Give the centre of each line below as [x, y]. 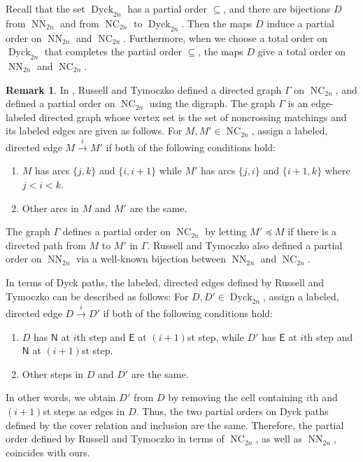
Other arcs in [50, 208]
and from [80, 23]
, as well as [279, 439]
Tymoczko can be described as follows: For [97, 296]
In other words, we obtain [61, 397]
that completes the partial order [113, 51]
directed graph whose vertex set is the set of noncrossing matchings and [193, 117]
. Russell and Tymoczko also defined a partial [245, 245]
